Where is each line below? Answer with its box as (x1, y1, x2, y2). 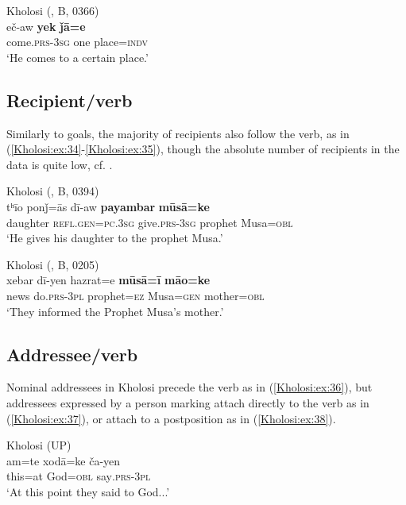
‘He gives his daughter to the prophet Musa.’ (6, 229, 223, 246)
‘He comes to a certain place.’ (6, 48, 149, 65)
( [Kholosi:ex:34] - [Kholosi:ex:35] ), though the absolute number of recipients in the (6, 141, 400, 157)
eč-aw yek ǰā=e (6, 17, 86, 34)
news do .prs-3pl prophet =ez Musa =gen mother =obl (6, 287, 265, 303)
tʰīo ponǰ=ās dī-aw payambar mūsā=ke (6, 198, 210, 214)
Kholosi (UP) (6, 437, 72, 453)
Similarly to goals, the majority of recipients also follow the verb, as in (6, 125, 350, 141)
